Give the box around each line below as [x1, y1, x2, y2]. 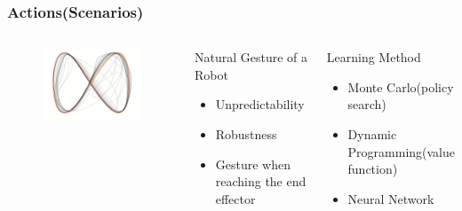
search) [347, 95, 386, 113]
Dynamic [347, 125, 397, 143]
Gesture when [215, 154, 291, 173]
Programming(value [347, 142, 456, 160]
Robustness [215, 125, 277, 143]
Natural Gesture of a [194, 48, 307, 66]
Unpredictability [215, 95, 305, 113]
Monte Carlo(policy [347, 77, 454, 96]
